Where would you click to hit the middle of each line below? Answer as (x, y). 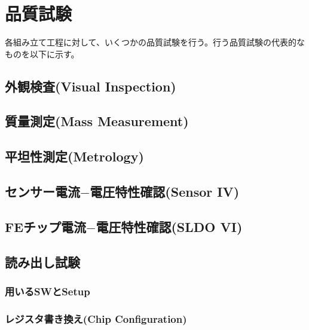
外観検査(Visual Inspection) (91, 86)
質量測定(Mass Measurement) (97, 121)
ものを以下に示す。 (42, 54)
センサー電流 (42, 192)
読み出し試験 (42, 262)
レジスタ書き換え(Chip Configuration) (96, 318)
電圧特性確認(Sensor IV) (165, 192)
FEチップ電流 (46, 226)
